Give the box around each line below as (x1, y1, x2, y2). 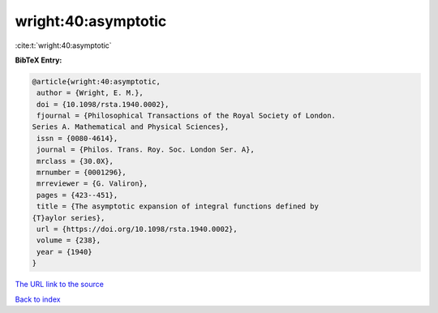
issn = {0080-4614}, (36, 134, 118, 143)
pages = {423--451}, (36, 191, 118, 199)
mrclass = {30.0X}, (36, 156, 114, 165)
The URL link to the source (15, 280, 105, 289)
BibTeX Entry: (15, 55, 62, 65)
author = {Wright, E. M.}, (36, 88, 144, 97)
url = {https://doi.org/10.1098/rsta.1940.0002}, (36, 225, 238, 234)
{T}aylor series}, (32, 213, 105, 222)
